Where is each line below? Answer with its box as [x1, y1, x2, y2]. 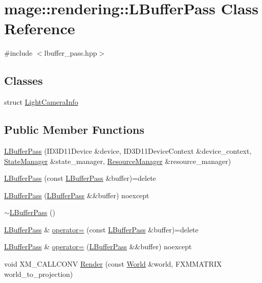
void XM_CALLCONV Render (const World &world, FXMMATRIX [4, 258, 222, 269]
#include [4, 48, 33, 58]
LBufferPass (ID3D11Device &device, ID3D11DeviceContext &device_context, [4, 145, 252, 156]
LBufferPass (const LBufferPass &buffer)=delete [4, 173, 156, 183]
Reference [4, 18, 75, 39]
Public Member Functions [4, 122, 144, 137]
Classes [4, 73, 43, 88]
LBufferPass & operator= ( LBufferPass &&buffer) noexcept [4, 241, 192, 252]
